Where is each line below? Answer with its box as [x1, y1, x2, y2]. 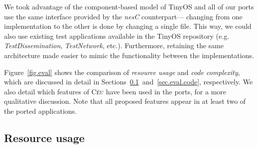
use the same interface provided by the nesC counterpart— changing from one [4, 11, 243, 21]
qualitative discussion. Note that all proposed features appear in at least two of [4, 96, 246, 106]
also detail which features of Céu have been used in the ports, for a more [4, 86, 227, 96]
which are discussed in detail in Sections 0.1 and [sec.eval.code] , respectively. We [4, 76, 253, 87]
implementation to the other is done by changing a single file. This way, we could [4, 21, 252, 31]
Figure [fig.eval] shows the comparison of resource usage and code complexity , [4, 67, 240, 77]
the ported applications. [4, 105, 77, 116]
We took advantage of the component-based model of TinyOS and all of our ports [4, 1, 254, 11]
